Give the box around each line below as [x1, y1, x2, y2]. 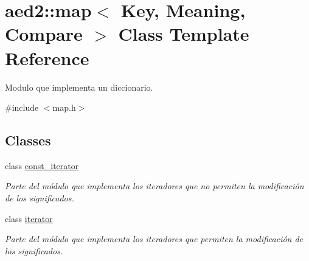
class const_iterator [5, 159, 79, 172]
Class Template [118, 21, 249, 46]
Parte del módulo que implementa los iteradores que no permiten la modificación [5, 179, 304, 192]
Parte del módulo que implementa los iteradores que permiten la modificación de [5, 232, 304, 245]
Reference [5, 45, 89, 70]
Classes [5, 131, 51, 150]
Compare [5, 21, 83, 46]
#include [5, 101, 39, 114]
